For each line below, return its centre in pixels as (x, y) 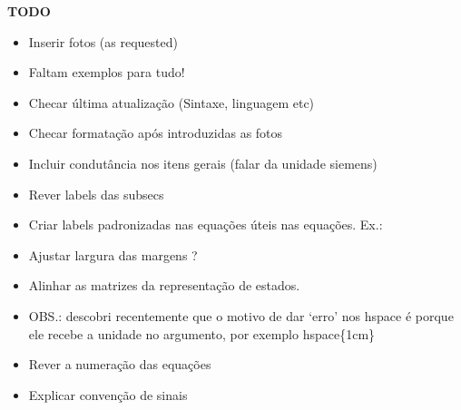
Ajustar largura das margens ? (113, 254)
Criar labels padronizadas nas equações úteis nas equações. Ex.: (206, 225)
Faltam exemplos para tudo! (107, 72)
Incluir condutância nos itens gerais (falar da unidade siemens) (203, 163)
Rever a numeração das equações (120, 364)
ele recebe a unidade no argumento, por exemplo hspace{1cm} (202, 333)
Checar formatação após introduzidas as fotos (156, 133)
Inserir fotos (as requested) (103, 41)
